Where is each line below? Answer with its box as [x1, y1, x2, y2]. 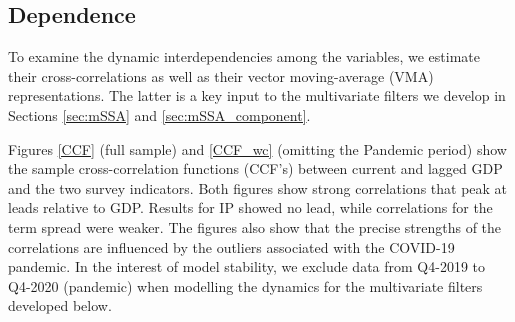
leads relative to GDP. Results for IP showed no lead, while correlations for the [8, 197, 493, 218]
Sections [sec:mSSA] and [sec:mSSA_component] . [8, 104, 311, 125]
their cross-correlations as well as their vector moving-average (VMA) [8, 65, 434, 86]
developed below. [8, 295, 112, 316]
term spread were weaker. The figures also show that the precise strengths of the [8, 216, 502, 237]
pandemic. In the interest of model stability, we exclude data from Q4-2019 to [8, 256, 485, 277]
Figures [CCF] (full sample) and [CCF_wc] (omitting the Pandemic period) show [8, 138, 507, 159]
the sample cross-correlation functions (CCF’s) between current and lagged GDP [8, 158, 503, 179]
